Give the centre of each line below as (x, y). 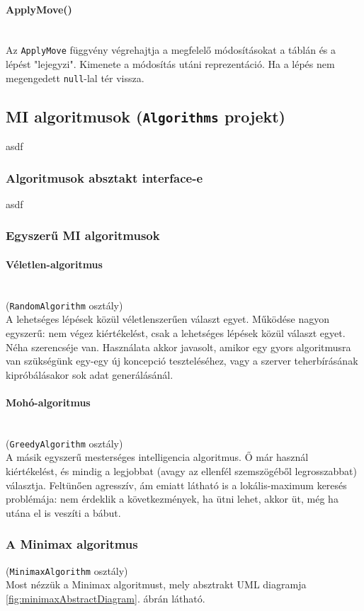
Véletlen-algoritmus (54, 264)
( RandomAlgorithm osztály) (64, 305)
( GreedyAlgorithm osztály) (64, 443)
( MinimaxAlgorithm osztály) (67, 570)
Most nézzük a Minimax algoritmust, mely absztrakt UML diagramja (156, 584)
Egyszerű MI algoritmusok (83, 235)
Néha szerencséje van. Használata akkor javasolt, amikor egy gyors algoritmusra (178, 347)
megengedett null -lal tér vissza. (75, 78)
